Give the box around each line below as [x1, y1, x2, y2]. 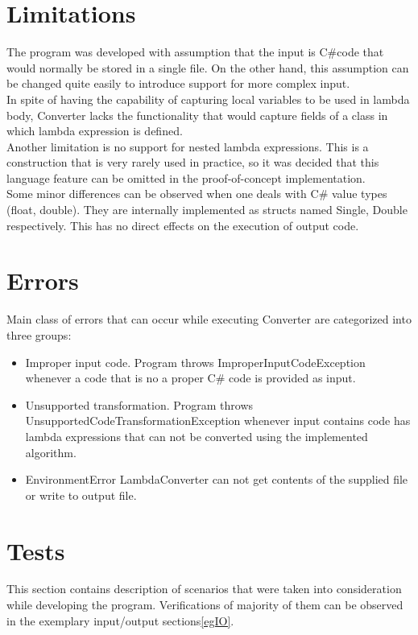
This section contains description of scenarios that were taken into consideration [6, 580, 402, 597]
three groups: [6, 326, 72, 343]
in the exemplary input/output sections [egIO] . [6, 612, 234, 629]
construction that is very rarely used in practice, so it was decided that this [6, 154, 379, 171]
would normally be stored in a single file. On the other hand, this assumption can [6, 59, 409, 76]
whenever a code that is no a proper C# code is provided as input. [25, 369, 356, 386]
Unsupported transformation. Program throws [25, 396, 254, 413]
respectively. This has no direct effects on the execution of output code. [6, 216, 359, 233]
